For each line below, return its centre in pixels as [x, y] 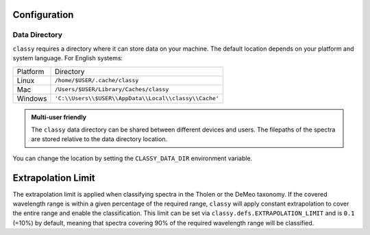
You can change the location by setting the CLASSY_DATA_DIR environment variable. [133, 158]
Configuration [43, 15]
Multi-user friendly [59, 117]
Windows [32, 98]
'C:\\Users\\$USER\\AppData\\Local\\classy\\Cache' [137, 98]
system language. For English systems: [68, 58]
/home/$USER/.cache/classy [97, 81]
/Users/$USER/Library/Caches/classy [112, 89]
